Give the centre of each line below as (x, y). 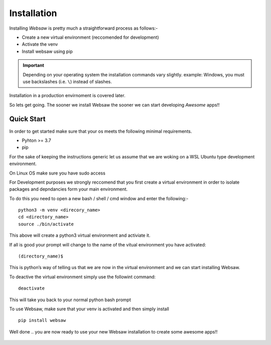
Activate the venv (40, 44)
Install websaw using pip (47, 51)
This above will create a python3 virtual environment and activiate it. (80, 235)
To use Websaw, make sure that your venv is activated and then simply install (89, 309)
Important (34, 65)
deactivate (32, 288)
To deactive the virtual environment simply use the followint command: (82, 277)
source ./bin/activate (46, 224)
